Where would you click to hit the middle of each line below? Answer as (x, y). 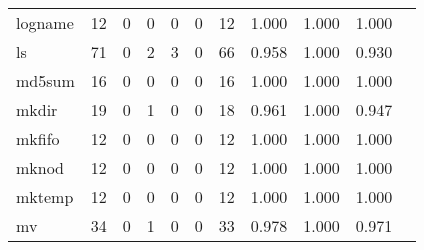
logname (45, 22)
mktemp (45, 196)
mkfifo (38, 138)
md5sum (45, 80)
